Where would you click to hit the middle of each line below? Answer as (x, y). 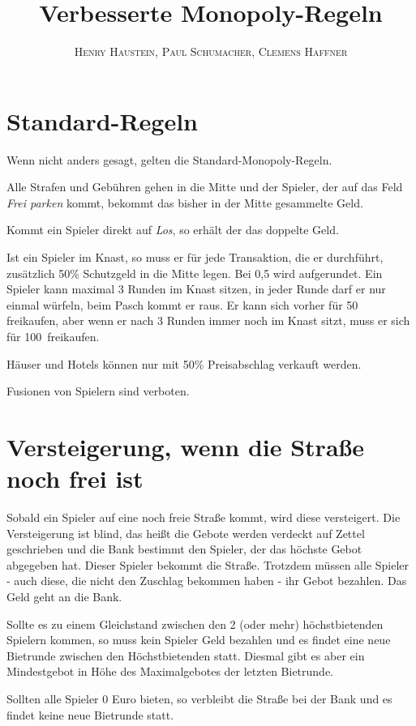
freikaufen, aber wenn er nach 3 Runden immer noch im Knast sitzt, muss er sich (208, 320)
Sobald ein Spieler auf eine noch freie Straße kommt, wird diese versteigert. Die (204, 517)
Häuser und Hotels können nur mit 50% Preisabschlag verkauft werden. (184, 363)
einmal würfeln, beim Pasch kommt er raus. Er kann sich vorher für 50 (182, 304)
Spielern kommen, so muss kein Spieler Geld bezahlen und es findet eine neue (199, 640)
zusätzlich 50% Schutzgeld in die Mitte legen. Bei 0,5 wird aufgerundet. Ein (195, 273)
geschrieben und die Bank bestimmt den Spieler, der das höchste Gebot (184, 549)
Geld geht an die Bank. (64, 597)
